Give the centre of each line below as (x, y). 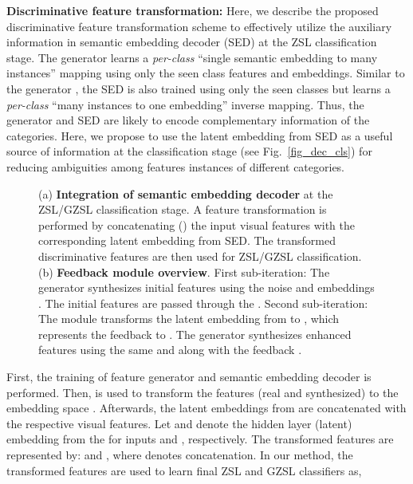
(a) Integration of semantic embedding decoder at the (186, 193)
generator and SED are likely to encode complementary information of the (188, 120)
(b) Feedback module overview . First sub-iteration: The (184, 272)
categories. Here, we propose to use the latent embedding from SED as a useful (200, 135)
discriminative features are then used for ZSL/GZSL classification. (200, 256)
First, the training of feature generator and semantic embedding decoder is (189, 377)
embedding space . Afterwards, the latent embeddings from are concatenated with (206, 408)
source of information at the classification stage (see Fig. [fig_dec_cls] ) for (189, 151)
